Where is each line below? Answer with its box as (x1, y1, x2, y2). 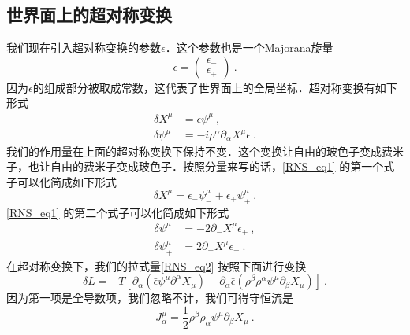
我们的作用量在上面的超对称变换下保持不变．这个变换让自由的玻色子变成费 (6, 142, 393, 159)
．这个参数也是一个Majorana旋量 (165, 39, 334, 56)
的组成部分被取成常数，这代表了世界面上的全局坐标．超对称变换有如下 (32, 79, 397, 95)
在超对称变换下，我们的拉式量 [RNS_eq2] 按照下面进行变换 (6, 257, 307, 274)
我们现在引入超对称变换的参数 (6, 39, 161, 56)
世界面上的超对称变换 (6, 2, 172, 27)
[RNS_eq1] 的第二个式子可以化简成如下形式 (6, 204, 229, 220)
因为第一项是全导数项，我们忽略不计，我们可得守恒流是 (6, 289, 293, 306)
